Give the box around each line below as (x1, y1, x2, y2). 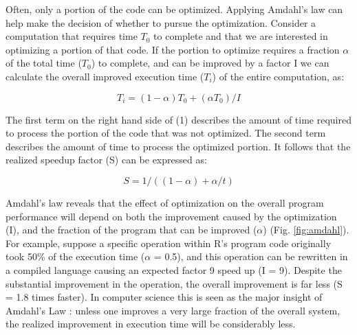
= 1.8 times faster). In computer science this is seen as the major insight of (6, 290, 323, 304)
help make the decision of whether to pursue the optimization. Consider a (6, 15, 316, 30)
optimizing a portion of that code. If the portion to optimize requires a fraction (6, 42, 340, 56)
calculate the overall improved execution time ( (6, 69, 204, 83)
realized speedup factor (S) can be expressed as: (6, 152, 207, 167)
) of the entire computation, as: (212, 69, 345, 83)
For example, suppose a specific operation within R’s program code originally (6, 235, 332, 250)
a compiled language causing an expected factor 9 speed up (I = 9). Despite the (6, 262, 342, 277)
